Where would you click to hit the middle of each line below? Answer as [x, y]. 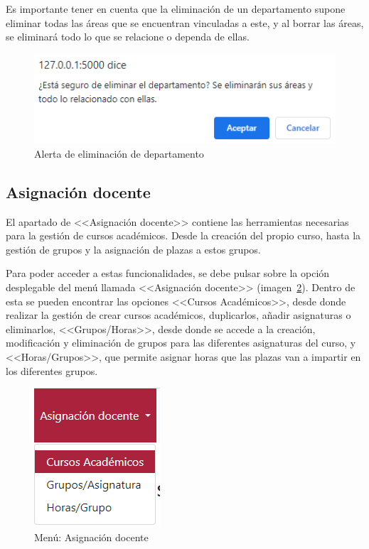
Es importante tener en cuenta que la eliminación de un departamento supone [176, 9]
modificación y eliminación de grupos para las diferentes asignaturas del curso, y [181, 343]
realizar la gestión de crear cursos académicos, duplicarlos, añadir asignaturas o [178, 315]
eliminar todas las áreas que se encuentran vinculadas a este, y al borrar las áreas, [185, 22]
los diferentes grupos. [52, 370]
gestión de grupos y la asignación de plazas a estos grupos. [133, 249]
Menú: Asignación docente [91, 537]
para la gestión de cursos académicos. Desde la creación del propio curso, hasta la [183, 235]
